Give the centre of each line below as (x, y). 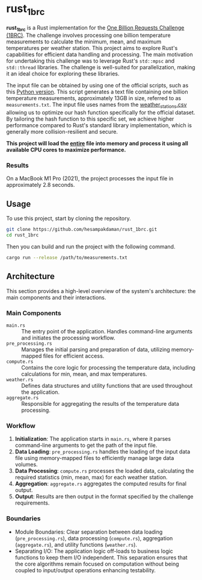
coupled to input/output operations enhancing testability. (85, 570)
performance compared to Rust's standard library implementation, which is (99, 125)
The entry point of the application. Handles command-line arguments (107, 331)
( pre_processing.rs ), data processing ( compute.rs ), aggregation (94, 538)
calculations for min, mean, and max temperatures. (84, 374)
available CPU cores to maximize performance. (66, 150)
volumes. (26, 465)
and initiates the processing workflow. (68, 338)
